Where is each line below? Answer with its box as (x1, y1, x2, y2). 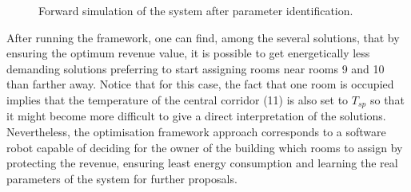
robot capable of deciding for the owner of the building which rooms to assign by (6, 139, 403, 155)
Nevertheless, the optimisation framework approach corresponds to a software (6, 123, 386, 140)
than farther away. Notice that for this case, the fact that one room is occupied (6, 76, 394, 92)
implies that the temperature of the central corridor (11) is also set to (6, 91, 349, 108)
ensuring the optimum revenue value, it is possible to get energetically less (6, 45, 370, 61)
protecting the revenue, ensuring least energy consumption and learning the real (6, 155, 398, 171)
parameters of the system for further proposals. (6, 170, 237, 186)
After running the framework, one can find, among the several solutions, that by (6, 29, 400, 45)
